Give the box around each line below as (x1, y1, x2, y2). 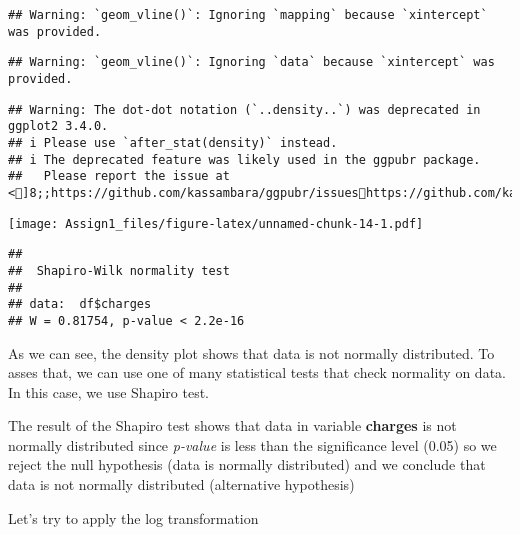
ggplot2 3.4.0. (8, 119, 109, 134)
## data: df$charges (8, 297, 152, 312)
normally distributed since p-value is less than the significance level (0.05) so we (8, 434, 497, 455)
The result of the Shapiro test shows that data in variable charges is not (8, 415, 457, 436)
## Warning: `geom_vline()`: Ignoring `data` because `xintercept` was (8, 55, 495, 70)
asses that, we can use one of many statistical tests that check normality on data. (8, 362, 506, 383)
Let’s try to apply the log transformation (8, 507, 259, 528)
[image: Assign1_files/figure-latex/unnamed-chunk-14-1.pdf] (8, 216, 424, 231)
